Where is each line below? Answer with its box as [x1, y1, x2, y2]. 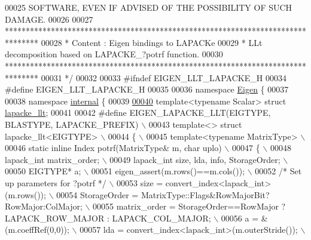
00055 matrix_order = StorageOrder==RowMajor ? [93, 200, 286, 213]
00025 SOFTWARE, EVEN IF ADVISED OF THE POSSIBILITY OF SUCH [5, 1, 292, 13]
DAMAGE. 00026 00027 [5, 13, 93, 25]
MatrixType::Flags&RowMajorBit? [141, 188, 270, 201]
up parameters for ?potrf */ [5, 176, 106, 189]
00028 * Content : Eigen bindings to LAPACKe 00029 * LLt [41, 36, 263, 48]
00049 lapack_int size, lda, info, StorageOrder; [109, 153, 280, 165]
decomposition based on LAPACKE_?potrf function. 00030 [5, 48, 223, 60]
